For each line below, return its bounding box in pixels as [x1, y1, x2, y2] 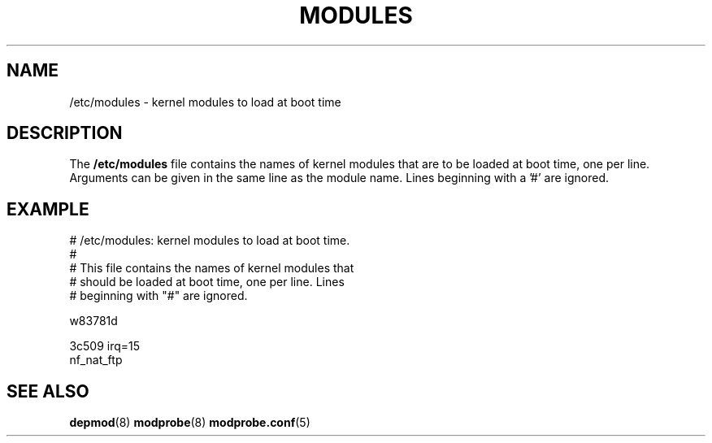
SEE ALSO [7, 380, 89, 402]
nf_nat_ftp [69, 353, 123, 367]
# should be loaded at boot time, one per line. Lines [69, 275, 345, 289]
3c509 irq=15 [69, 339, 141, 354]
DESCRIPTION [7, 123, 123, 144]
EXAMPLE [7, 198, 89, 219]
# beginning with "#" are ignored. [69, 289, 248, 303]
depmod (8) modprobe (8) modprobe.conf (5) [69, 415, 310, 430]
